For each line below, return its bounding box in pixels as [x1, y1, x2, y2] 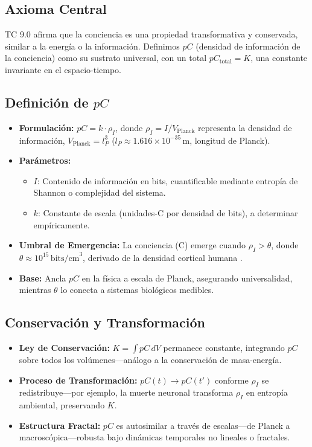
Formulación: [19, 121, 74, 133]
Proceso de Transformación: [19, 373, 138, 386]
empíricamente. [33, 218, 90, 231]
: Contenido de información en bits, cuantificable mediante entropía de [37, 174, 298, 187]
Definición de [5, 92, 89, 111]
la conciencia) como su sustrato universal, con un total [5, 51, 207, 64]
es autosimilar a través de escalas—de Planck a [116, 419, 290, 431]
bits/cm [50, 254, 80, 263]
